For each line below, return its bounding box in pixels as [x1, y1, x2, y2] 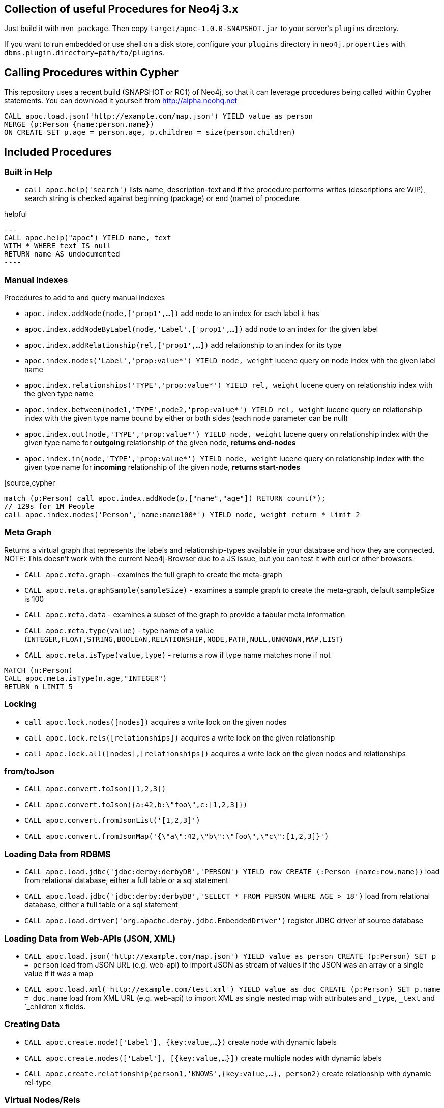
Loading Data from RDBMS [4, 848, 111, 859]
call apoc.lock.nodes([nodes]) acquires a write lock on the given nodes [24, 717, 287, 726]
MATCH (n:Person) [4, 666, 73, 674]
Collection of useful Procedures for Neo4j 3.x [4, 3, 239, 15]
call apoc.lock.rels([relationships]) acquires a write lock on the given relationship [24, 733, 335, 742]
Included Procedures [4, 145, 112, 158]
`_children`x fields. [24, 1002, 86, 1011]
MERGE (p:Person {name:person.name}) [4, 120, 155, 129]
